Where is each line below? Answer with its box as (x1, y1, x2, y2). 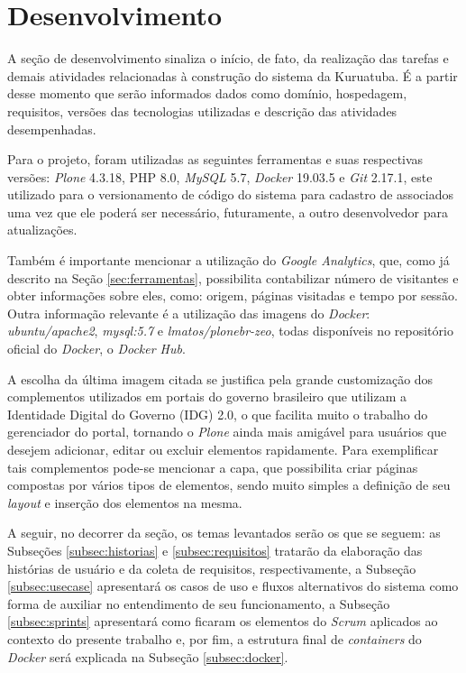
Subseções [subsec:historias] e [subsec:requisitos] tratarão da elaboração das (7, 540, 423, 559)
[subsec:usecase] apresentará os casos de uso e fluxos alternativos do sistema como (7, 576, 459, 595)
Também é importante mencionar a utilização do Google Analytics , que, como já (7, 251, 450, 270)
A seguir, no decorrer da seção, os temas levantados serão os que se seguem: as (7, 523, 441, 542)
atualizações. (7, 220, 78, 239)
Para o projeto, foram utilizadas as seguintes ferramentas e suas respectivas (7, 150, 424, 169)
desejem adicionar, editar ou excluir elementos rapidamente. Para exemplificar (7, 440, 439, 458)
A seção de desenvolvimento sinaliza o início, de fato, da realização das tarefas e (7, 49, 449, 68)
